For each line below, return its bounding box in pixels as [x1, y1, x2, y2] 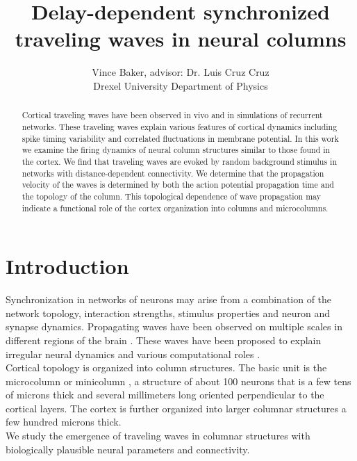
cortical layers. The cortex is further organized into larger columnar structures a [6, 401, 347, 415]
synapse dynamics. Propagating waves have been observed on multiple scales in [6, 319, 342, 334]
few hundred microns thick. [6, 414, 122, 429]
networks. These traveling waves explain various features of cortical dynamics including [22, 120, 338, 132]
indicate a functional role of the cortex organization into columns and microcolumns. [22, 202, 329, 213]
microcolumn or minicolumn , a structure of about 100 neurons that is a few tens [6, 373, 351, 388]
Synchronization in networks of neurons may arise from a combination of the [6, 292, 332, 307]
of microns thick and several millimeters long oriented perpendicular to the [6, 387, 324, 402]
